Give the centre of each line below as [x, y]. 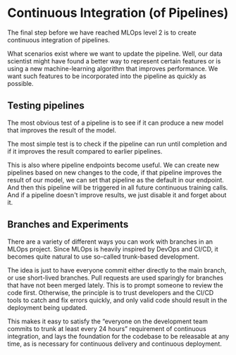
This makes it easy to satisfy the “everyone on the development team [107, 321]
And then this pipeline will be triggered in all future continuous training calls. [118, 187]
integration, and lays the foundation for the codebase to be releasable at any [118, 336]
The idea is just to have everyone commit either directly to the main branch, [117, 270]
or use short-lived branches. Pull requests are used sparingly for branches [116, 278]
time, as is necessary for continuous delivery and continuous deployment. [114, 344]
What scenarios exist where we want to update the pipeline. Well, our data [115, 54]
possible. [20, 83]
